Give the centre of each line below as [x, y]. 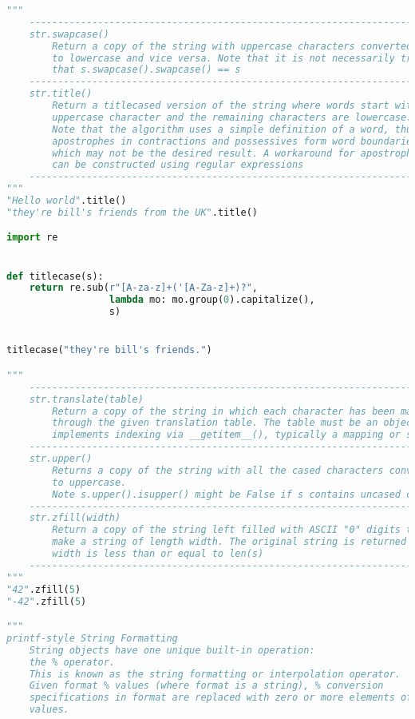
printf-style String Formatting [92, 638]
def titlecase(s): [55, 276]
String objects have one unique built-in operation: [172, 650]
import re [32, 238]
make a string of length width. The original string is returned [229, 542]
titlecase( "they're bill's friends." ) [109, 350]
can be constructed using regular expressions [178, 165]
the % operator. [72, 662]
